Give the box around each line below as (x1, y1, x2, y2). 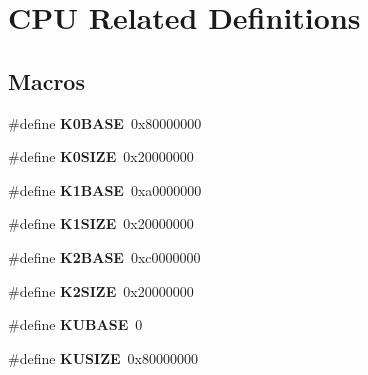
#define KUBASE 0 (8, 314, 143, 335)
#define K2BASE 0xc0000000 (8, 246, 201, 267)
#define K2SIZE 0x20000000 (8, 280, 194, 301)
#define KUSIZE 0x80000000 (8, 347, 198, 368)
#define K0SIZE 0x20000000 (8, 146, 194, 167)
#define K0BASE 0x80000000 (8, 112, 202, 133)
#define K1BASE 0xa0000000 (8, 179, 202, 200)
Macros (8, 65, 85, 96)
